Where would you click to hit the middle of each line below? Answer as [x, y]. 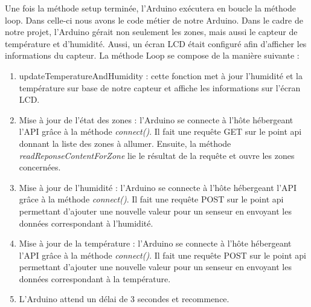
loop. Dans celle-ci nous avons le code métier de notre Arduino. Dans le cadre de [154, 20]
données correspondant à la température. [95, 278]
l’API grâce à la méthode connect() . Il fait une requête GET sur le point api [160, 131]
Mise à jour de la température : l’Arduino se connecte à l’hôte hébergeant [155, 243]
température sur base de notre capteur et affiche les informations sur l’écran [160, 87]
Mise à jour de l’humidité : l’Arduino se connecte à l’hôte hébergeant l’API [158, 187]
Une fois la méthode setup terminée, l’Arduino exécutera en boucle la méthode [151, 8]
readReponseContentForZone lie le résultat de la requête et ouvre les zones [157, 155]
